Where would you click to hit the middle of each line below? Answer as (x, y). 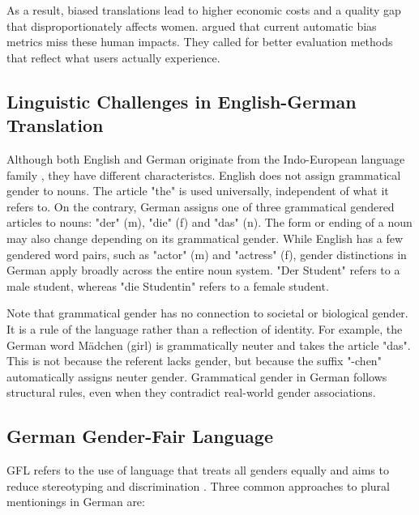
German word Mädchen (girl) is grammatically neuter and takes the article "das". (209, 345)
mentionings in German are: (76, 502)
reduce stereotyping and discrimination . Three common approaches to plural (198, 485)
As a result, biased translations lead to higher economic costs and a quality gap (204, 10)
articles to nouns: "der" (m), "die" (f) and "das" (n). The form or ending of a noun (209, 222)
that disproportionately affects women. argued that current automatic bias (192, 26)
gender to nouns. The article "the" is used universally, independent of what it (198, 191)
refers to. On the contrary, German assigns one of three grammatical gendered (201, 206)
